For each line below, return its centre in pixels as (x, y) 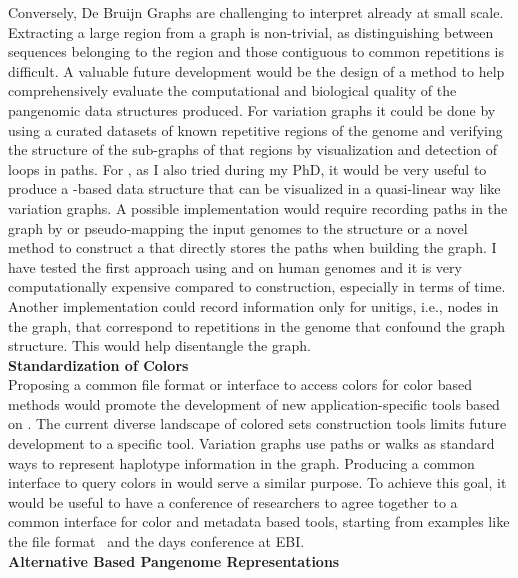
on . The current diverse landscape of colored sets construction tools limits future (257, 423)
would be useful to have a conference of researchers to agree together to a (233, 501)
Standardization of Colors (98, 364)
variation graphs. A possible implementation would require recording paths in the (258, 207)
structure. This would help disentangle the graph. (159, 345)
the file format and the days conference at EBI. (156, 541)
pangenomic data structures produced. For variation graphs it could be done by (252, 109)
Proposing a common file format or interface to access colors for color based (240, 384)
